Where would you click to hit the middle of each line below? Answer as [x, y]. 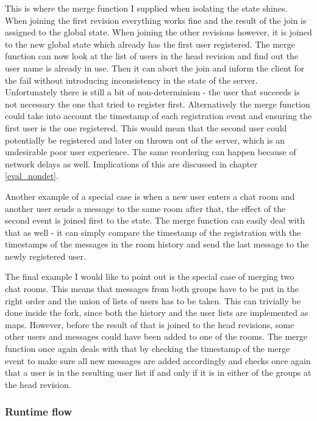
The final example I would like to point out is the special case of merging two [150, 276]
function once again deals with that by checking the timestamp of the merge [148, 349]
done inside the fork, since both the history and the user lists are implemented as [157, 313]
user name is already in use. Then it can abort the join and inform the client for [155, 68]
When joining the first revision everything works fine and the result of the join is [156, 20]
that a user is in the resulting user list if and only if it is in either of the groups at [158, 372]
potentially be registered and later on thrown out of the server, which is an [145, 140]
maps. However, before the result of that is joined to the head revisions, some [150, 324]
